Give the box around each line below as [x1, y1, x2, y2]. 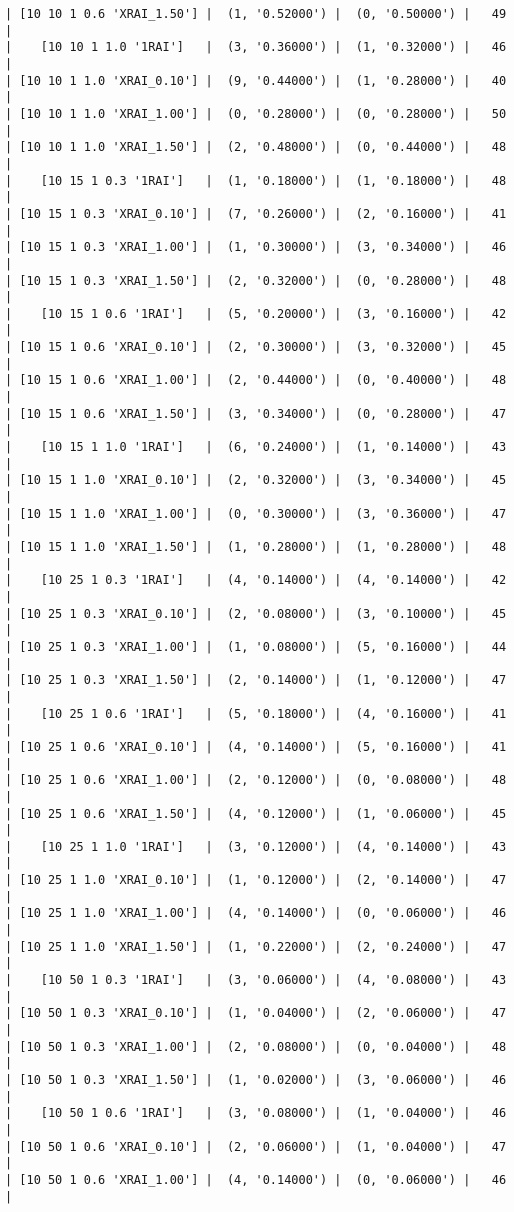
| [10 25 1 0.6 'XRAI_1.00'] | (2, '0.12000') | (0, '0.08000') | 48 [5, 773, 507, 788]
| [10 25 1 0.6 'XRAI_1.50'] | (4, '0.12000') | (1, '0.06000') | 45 [5, 806, 507, 821]
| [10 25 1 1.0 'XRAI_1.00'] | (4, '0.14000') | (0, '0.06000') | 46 [5, 906, 507, 921]
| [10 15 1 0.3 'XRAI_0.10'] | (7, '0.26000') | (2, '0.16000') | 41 [5, 206, 507, 221]
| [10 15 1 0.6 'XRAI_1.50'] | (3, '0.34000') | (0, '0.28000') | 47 [5, 406, 507, 421]
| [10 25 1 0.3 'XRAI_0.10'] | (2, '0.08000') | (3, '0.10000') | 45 [5, 606, 507, 621]
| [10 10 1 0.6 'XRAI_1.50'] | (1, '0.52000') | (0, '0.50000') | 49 [5, 7, 507, 21]
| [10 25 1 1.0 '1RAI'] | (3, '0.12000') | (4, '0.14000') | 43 [5, 839, 507, 854]
